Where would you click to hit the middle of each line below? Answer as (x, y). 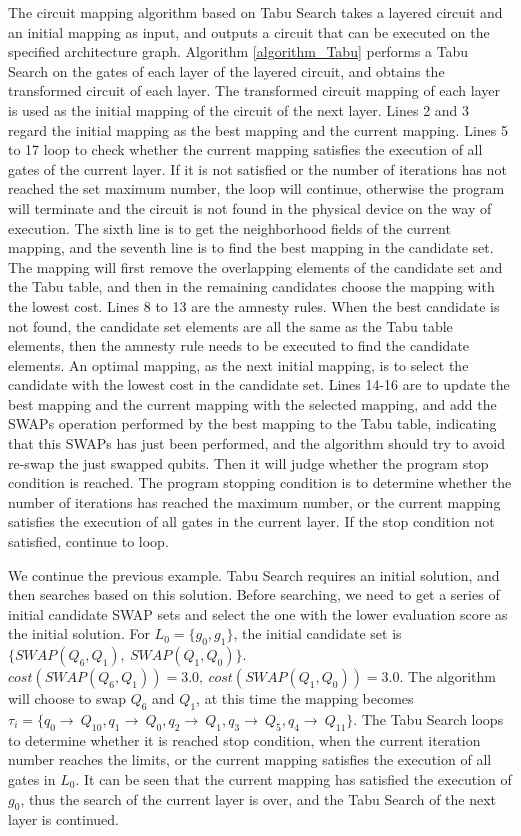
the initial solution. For (79, 633)
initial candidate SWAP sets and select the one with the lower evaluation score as (258, 613)
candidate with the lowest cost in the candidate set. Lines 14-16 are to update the (259, 384)
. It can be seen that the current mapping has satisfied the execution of (293, 778)
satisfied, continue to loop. (88, 541)
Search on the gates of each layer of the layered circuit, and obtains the (226, 70)
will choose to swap (67, 698)
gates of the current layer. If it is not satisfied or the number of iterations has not (257, 168)
